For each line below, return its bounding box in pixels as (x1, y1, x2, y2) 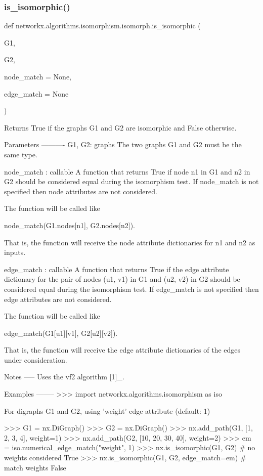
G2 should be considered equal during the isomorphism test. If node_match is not (4, 176, 259, 187)
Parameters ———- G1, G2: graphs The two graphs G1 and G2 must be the (4, 139, 242, 150)
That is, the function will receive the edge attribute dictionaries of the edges (4, 344, 240, 355)
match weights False (4, 462, 66, 472)
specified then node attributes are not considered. (4, 186, 157, 196)
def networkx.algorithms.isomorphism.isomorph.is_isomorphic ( (4, 20, 201, 31)
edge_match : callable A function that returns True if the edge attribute (4, 264, 229, 274)
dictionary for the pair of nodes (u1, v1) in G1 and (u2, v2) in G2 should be (4, 274, 240, 284)
